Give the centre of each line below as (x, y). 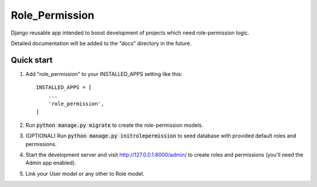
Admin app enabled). (51, 163)
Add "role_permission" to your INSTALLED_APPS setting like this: (104, 74)
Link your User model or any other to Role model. (85, 174)
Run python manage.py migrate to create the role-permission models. (114, 125)
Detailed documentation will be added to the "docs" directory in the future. (101, 43)
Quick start (32, 60)
